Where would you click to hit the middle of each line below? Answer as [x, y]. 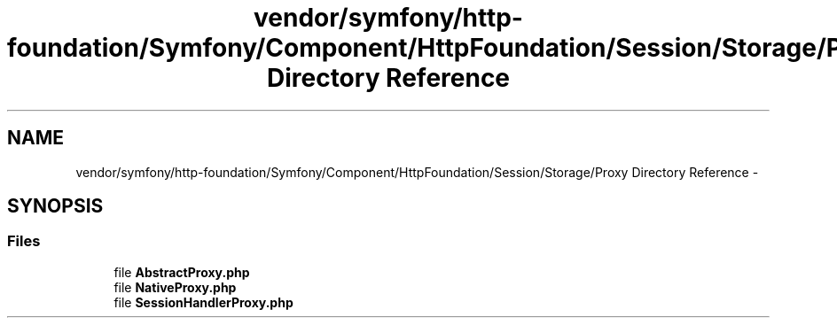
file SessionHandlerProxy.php [203, 302]
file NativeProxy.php [175, 287]
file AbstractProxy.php [182, 272]
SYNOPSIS [55, 206]
